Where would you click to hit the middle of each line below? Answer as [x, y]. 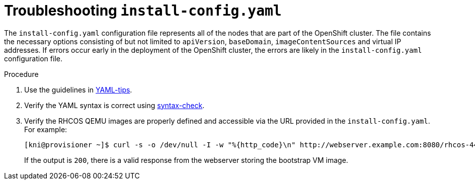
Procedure [21, 74]
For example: [46, 129]
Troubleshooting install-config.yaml [143, 11]
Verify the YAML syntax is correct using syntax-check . [114, 105]
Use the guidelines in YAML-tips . [78, 89]
